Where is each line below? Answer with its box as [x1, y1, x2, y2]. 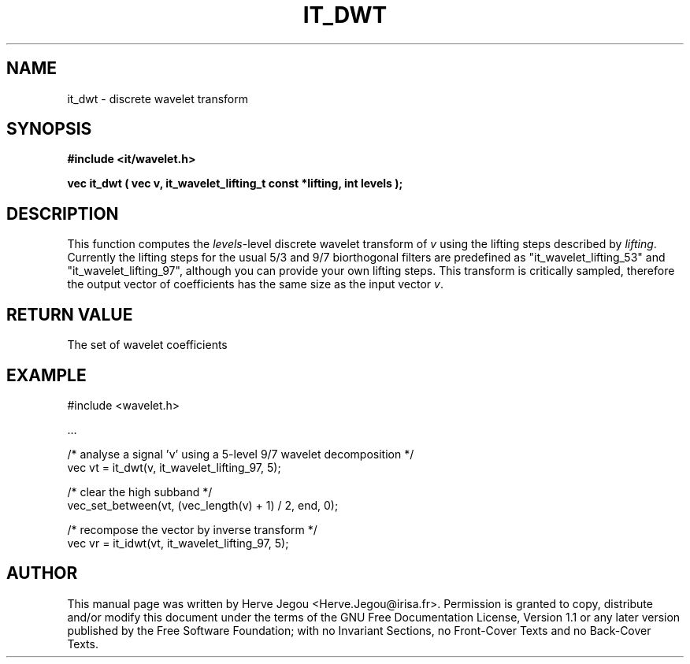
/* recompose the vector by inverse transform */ [67, 522, 317, 536]
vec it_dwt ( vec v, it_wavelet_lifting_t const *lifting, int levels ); [67, 176, 403, 191]
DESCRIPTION [6, 203, 119, 224]
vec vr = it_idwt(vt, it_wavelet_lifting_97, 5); [67, 536, 289, 550]
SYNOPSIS [6, 119, 92, 139]
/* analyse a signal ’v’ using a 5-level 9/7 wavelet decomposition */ [67, 447, 414, 461]
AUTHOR [6, 563, 78, 584]
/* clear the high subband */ [67, 484, 213, 499]
